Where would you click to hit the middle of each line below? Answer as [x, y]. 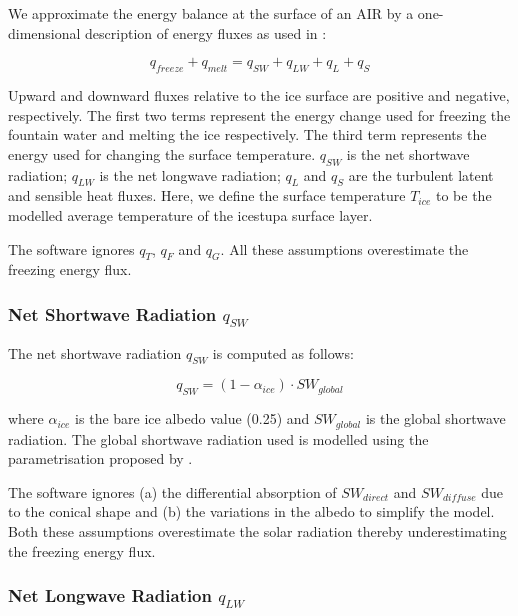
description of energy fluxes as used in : [206, 32]
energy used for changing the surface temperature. [162, 153]
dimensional [44, 32]
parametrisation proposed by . [100, 458]
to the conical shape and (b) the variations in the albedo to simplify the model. [251, 511]
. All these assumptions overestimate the [344, 248]
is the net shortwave [408, 153]
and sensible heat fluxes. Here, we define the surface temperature [207, 195]
